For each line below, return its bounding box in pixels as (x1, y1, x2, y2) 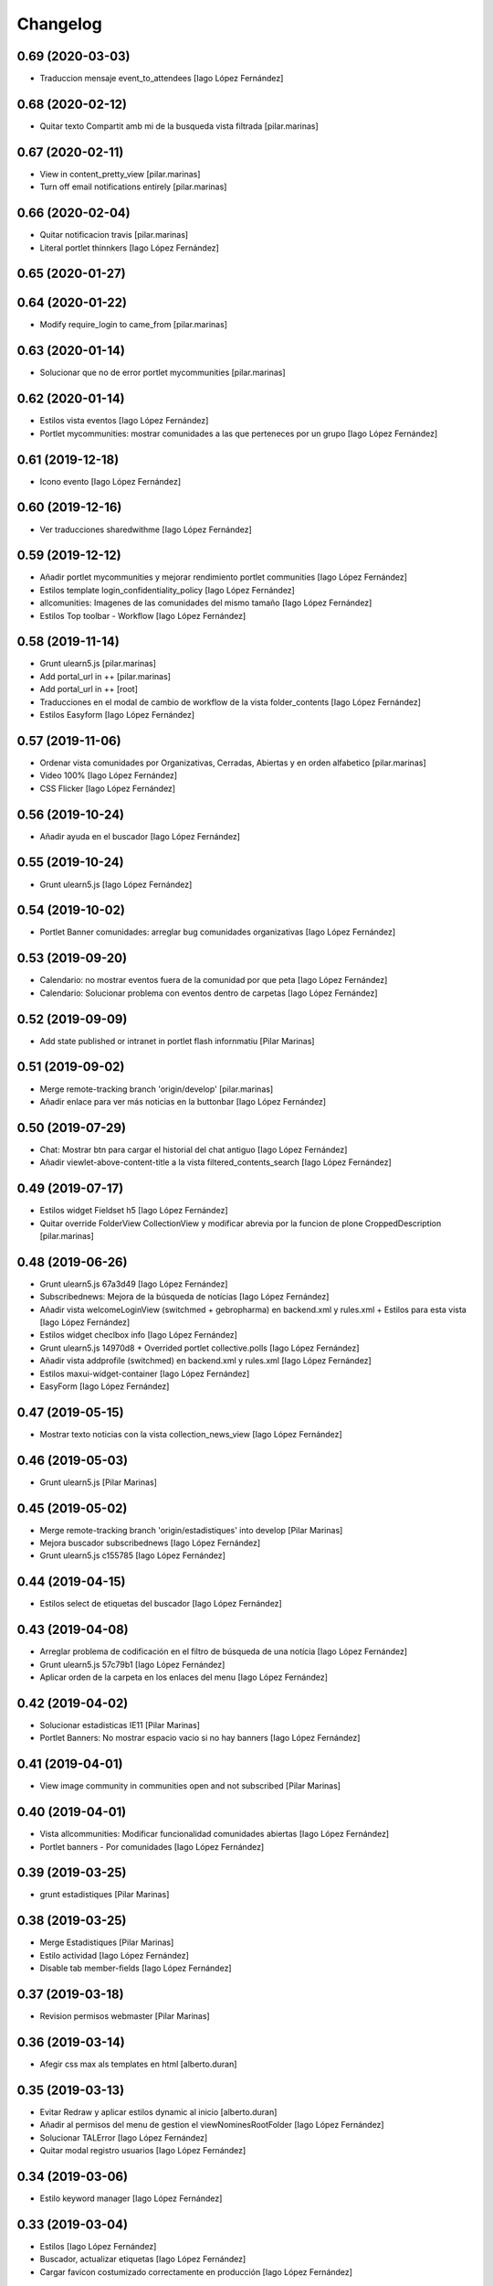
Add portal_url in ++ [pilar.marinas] (39, 670, 171, 681)
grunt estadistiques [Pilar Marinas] (39, 1889, 170, 1900)
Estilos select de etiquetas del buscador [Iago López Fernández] (39, 1598, 282, 1609)
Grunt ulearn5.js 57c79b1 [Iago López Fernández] (39, 1659, 226, 1670)
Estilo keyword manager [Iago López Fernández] (39, 2193, 223, 2204)
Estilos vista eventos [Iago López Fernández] (39, 415, 209, 426)
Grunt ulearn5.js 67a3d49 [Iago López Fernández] (39, 1278, 228, 1289)
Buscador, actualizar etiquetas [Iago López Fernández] (39, 2254, 246, 2265)
